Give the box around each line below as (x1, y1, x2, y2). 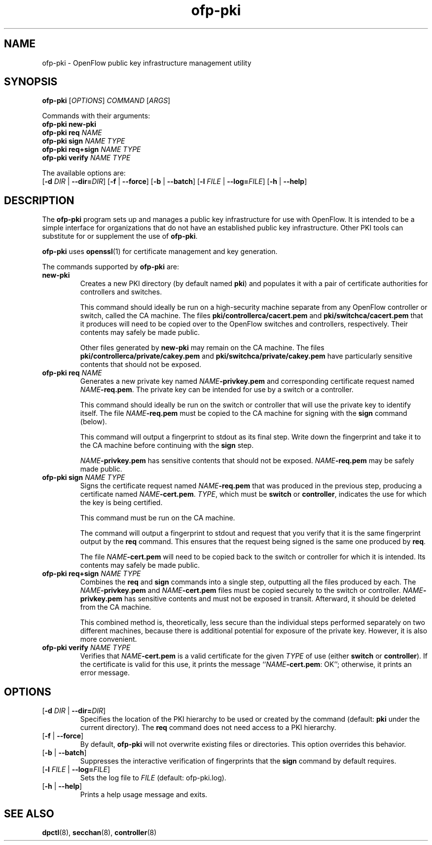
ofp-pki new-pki (42, 120, 97, 129)
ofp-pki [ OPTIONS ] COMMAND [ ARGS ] (42, 96, 171, 105)
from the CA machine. (80, 603, 151, 612)
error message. (80, 668, 130, 677)
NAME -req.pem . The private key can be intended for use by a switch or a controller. (80, 385, 354, 394)
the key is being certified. (80, 498, 163, 507)
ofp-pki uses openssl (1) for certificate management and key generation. (42, 247, 278, 256)
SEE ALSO (4, 807, 54, 820)
